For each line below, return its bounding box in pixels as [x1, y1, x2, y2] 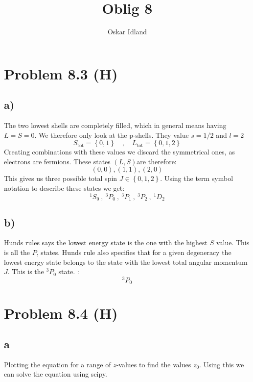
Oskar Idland [107, 26, 147, 37]
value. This [216, 237, 250, 248]
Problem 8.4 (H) [4, 303, 118, 323]
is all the [4, 247, 30, 257]
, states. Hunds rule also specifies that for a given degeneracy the [36, 247, 231, 257]
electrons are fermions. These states [4, 156, 111, 166]
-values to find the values [116, 359, 191, 369]
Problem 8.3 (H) [4, 63, 118, 83]
